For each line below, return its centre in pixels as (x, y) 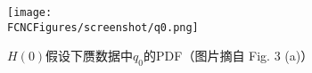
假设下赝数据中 (90, 56)
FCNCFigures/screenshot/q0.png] (103, 27)
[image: (30, 12)
